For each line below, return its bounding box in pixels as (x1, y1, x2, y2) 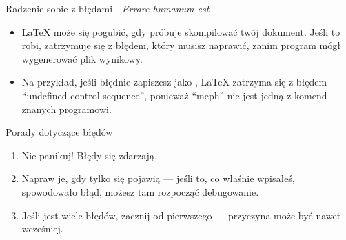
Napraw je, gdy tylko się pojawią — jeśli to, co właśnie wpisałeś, (21, 171, 295, 186)
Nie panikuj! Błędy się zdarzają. (21, 148, 157, 162)
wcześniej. (21, 221, 63, 236)
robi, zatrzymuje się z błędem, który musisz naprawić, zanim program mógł (21, 38, 340, 52)
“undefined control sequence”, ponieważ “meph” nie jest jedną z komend (21, 88, 327, 102)
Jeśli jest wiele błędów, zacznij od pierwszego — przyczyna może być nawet (21, 208, 341, 222)
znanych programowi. (21, 101, 112, 116)
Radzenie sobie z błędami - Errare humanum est (6, 1, 210, 15)
